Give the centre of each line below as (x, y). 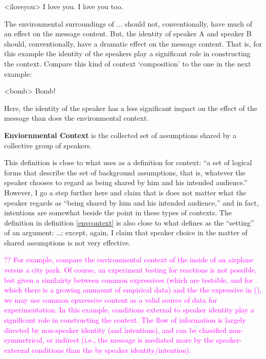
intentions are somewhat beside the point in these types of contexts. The (118, 212)
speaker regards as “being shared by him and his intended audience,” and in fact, (131, 202)
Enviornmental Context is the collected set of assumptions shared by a (120, 135)
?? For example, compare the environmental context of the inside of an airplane (129, 260)
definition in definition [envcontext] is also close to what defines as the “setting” (129, 222)
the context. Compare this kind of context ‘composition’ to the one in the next (128, 63)
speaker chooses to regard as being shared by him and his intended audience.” (126, 182)
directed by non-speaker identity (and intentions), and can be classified (115, 330)
